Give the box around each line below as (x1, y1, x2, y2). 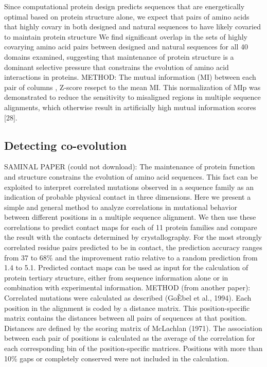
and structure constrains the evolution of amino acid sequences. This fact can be (4, 171, 258, 182)
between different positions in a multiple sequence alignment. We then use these (4, 212, 256, 222)
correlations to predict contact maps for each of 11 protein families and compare (4, 221, 257, 232)
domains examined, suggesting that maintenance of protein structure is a (4, 51, 234, 62)
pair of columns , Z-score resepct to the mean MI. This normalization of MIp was (4, 81, 261, 92)
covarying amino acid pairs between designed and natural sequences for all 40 (4, 41, 248, 52)
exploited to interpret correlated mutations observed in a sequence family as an (4, 181, 254, 192)
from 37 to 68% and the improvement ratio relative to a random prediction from (4, 252, 258, 263)
